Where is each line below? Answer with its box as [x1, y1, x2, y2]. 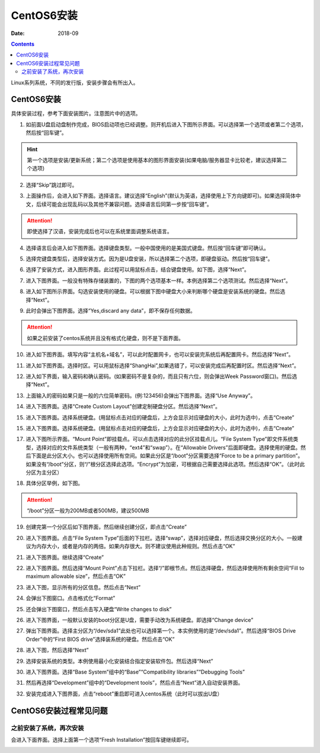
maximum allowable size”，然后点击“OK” [25, 573, 126, 580]
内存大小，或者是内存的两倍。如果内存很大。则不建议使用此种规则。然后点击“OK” [36, 543, 235, 550]
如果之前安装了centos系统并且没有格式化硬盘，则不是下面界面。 [27, 334, 184, 341]
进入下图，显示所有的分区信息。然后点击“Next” [25, 583, 141, 590]
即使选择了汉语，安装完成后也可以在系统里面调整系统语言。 [27, 228, 172, 235]
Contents [11, 40, 35, 47]
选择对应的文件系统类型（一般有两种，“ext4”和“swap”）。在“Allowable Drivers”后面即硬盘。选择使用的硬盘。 [36, 444, 301, 451]
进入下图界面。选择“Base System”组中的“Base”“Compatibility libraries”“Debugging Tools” [25, 668, 245, 675]
